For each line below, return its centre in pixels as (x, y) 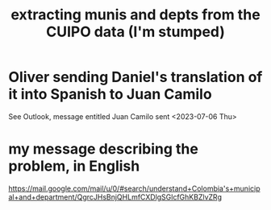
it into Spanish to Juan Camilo (110, 95)
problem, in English (74, 166)
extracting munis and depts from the (135, 15)
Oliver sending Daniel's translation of (135, 77)
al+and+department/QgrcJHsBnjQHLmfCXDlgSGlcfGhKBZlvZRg (115, 197)
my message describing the (104, 149)
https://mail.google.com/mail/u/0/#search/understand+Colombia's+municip (134, 188)
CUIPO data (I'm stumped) (135, 32)
